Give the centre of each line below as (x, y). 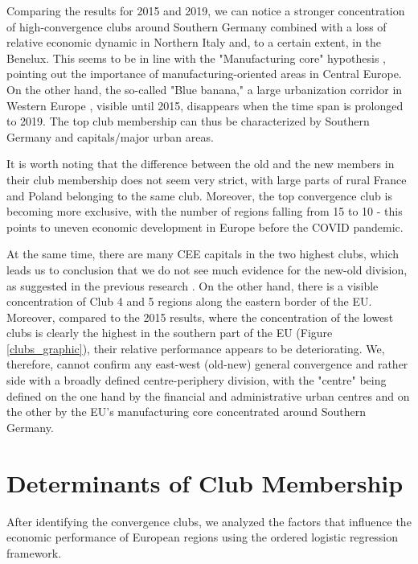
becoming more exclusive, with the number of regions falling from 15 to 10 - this (205, 211)
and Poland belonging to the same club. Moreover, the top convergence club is (199, 195)
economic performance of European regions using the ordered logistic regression (203, 537)
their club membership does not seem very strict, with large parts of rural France (207, 179)
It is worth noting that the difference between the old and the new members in (201, 164)
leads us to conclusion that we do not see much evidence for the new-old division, (207, 269)
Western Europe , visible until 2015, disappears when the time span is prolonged (205, 105)
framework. (34, 552)
